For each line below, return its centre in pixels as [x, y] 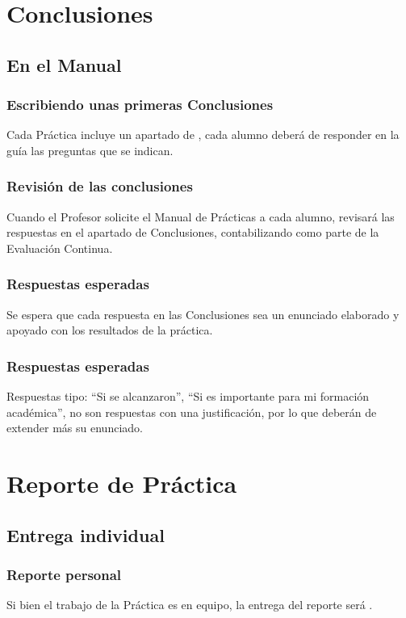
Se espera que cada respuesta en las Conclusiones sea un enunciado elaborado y [203, 314]
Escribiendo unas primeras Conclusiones [140, 105]
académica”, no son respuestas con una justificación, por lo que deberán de [192, 412]
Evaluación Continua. [60, 248]
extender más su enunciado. [75, 428]
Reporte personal [64, 575]
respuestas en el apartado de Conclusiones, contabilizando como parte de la [193, 232]
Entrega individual [86, 534]
